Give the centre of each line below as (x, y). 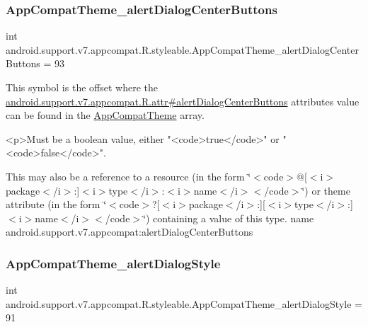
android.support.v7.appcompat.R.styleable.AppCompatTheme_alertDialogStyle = (184, 303)
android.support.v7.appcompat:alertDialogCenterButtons (130, 232)
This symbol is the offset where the (82, 87)
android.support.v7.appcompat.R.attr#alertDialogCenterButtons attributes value (183, 101)
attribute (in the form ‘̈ (56, 204)
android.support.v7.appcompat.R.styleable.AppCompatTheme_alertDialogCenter (182, 49)
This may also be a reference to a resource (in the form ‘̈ (128, 176)
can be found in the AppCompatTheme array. (105, 115)
